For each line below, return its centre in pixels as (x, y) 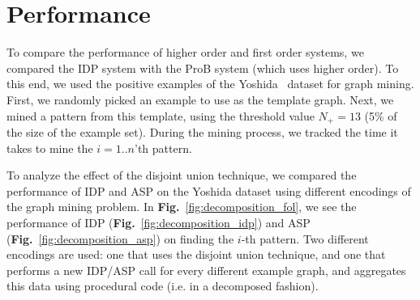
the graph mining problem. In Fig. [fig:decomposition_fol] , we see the (182, 207)
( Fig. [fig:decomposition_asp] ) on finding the (120, 238)
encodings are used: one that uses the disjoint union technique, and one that (196, 254)
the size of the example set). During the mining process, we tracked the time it (202, 131)
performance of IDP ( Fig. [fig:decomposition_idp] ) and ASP (159, 222)
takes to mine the (50, 148)
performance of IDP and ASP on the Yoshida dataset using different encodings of (209, 190)
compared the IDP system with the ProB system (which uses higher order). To (203, 68)
